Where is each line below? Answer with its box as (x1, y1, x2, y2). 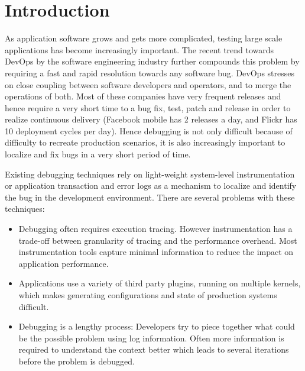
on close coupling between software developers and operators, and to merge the (5, 78, 291, 91)
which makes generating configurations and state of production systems (18, 289, 277, 301)
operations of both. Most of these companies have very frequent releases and (5, 90, 281, 102)
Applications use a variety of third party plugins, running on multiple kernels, (18, 277, 301, 289)
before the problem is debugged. (18, 354, 135, 367)
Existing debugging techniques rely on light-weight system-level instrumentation (5, 167, 295, 180)
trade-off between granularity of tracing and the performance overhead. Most (18, 234, 297, 246)
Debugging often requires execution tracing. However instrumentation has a (18, 222, 293, 235)
